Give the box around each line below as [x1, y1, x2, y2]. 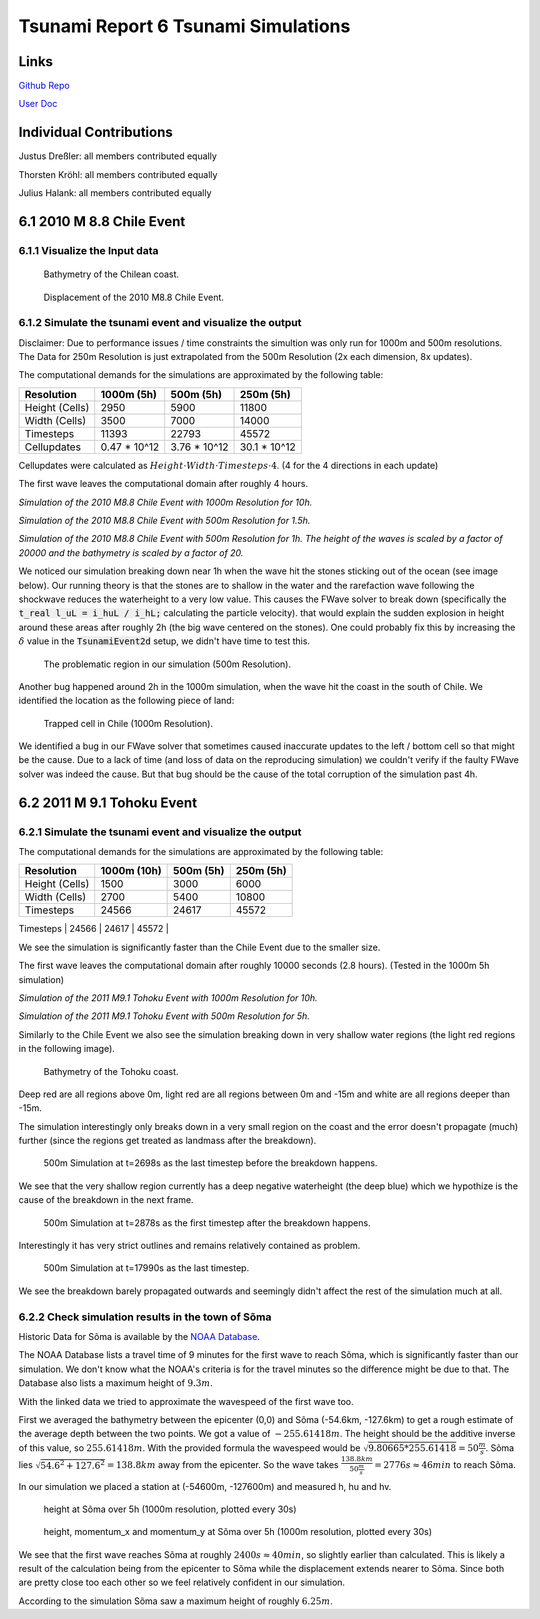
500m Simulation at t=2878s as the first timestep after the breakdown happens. [43, 1216, 371, 1229]
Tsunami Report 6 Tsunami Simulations [18, 15, 351, 37]
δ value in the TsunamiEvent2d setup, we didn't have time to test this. [18, 635, 310, 647]
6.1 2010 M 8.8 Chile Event [18, 213, 186, 230]
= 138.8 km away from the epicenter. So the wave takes [106, 1458, 339, 1470]
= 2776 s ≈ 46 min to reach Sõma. [374, 1458, 517, 1470]
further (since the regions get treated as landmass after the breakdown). [18, 1135, 317, 1147]
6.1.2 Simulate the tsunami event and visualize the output [18, 316, 302, 330]
